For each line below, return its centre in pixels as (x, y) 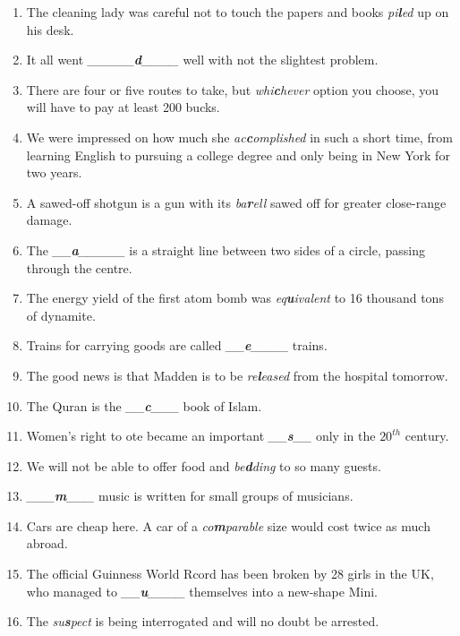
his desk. (50, 29)
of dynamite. (61, 315)
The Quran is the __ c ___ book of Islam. (144, 405)
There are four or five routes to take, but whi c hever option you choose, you (233, 89)
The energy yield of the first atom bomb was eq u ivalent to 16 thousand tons (235, 298)
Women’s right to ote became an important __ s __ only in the (201, 436)
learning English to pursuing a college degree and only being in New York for (238, 155)
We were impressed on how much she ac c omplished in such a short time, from (239, 137)
